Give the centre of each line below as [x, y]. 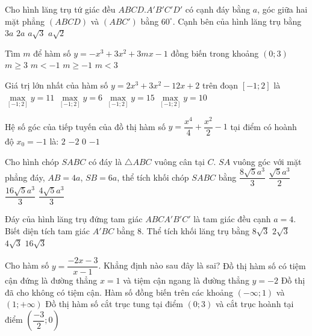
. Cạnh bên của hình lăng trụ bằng [237, 21]
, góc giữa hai [282, 9]
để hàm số [52, 53]
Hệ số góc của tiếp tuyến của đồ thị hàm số [85, 126]
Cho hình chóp [32, 161]
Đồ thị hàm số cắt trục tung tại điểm [114, 304]
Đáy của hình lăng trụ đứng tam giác [74, 219]
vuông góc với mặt [267, 161]
